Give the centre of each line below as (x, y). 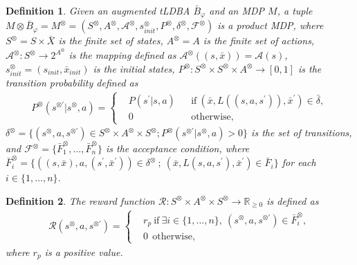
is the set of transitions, (302, 132)
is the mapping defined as (122, 55)
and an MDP (237, 10)
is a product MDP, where (271, 25)
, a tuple (295, 10)
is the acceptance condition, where (177, 148)
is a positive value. (84, 252)
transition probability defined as (72, 83)
